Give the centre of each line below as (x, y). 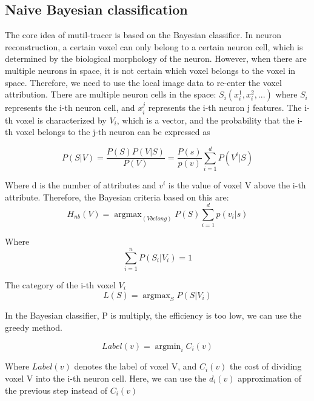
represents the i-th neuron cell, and (70, 108)
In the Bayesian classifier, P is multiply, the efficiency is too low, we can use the (153, 315)
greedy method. (34, 327)
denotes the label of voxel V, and (135, 366)
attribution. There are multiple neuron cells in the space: (111, 94)
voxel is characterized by (61, 120)
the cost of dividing (266, 366)
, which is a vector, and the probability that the (205, 120)
